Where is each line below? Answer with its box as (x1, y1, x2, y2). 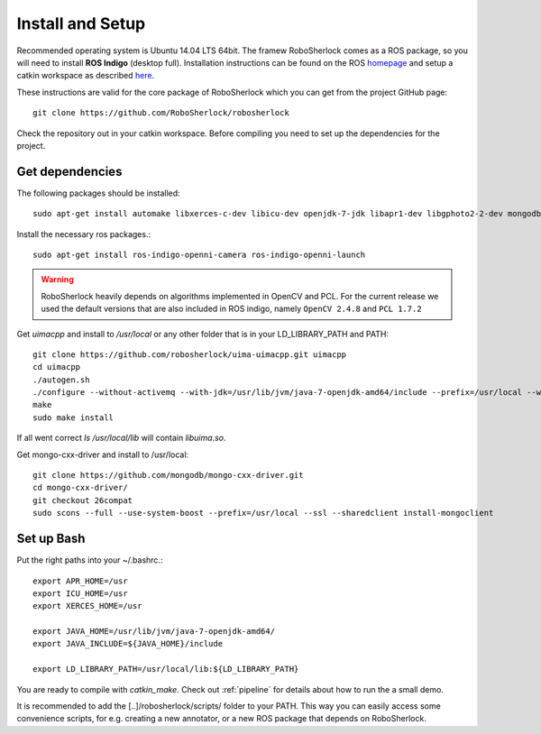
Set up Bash (16, 531, 86, 546)
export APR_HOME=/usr (32, 575, 128, 586)
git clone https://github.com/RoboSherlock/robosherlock (32, 108, 290, 118)
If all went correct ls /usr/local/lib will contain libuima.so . (16, 433, 226, 444)
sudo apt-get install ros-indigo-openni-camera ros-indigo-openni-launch (32, 249, 366, 260)
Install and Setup (16, 14, 146, 33)
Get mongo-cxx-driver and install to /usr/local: (16, 449, 189, 460)
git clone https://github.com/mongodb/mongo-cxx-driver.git (32, 470, 304, 481)
